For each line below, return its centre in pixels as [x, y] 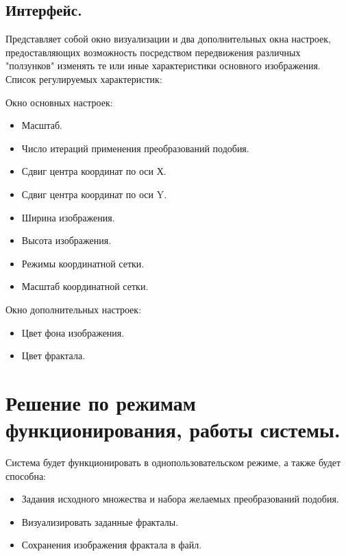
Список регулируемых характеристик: [84, 78]
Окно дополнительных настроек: [74, 309]
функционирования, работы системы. [173, 430]
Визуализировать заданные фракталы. [100, 521]
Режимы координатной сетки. [83, 263]
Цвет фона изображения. [73, 332]
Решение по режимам [101, 402]
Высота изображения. [66, 240]
